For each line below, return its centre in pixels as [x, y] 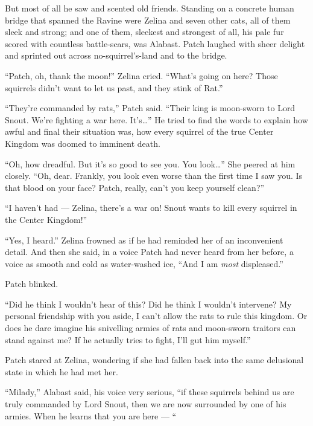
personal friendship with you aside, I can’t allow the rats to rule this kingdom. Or [156, 316]
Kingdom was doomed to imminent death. [83, 143]
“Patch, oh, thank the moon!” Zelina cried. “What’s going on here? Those [141, 75]
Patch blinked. [32, 284]
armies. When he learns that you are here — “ [91, 415]
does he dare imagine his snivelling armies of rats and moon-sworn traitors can [150, 328]
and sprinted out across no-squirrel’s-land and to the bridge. [116, 55]
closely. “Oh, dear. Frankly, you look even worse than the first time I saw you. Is [154, 176]
